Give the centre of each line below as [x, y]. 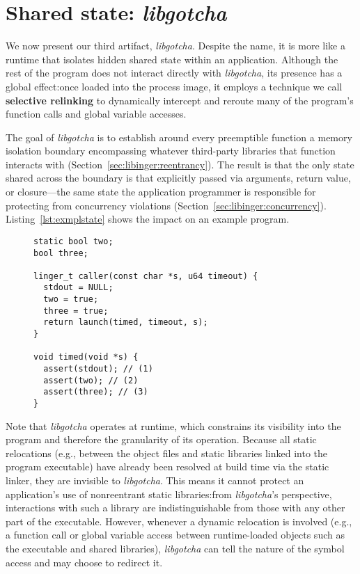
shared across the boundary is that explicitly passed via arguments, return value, [178, 178]
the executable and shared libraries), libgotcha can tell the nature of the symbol [175, 549]
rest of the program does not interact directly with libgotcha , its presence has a [174, 73]
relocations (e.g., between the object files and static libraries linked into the [167, 453]
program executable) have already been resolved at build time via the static [167, 467]
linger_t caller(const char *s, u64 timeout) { [146, 276]
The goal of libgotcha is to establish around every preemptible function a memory [179, 137]
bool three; [61, 253]
